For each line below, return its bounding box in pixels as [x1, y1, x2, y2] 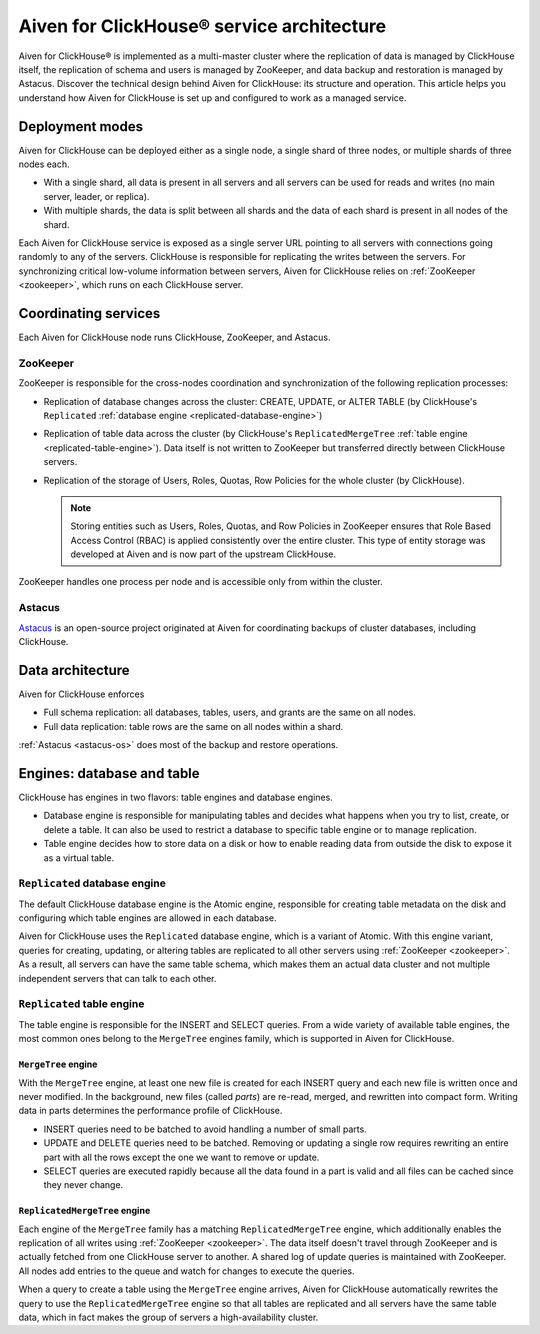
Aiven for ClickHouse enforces [18, 688, 145, 700]
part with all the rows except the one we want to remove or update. [43, 1151, 320, 1163]
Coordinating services [18, 305, 161, 322]
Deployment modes [18, 118, 144, 135]
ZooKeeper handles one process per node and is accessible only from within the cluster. [18, 576, 384, 588]
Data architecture [18, 661, 130, 679]
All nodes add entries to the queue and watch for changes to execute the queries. [18, 1265, 355, 1277]
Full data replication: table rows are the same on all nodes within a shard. [43, 720, 344, 732]
